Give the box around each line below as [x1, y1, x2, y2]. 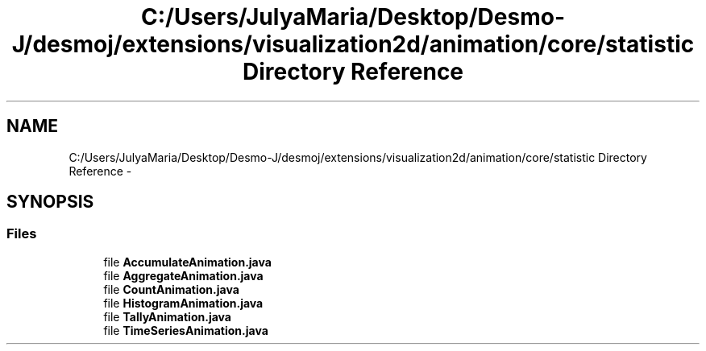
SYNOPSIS [6, 192, 94, 213]
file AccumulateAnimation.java [103, 254, 272, 269]
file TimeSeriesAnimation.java [103, 323, 268, 337]
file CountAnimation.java [103, 282, 239, 296]
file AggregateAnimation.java [103, 268, 264, 283]
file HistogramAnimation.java [103, 295, 264, 310]
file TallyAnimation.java [103, 309, 231, 324]
